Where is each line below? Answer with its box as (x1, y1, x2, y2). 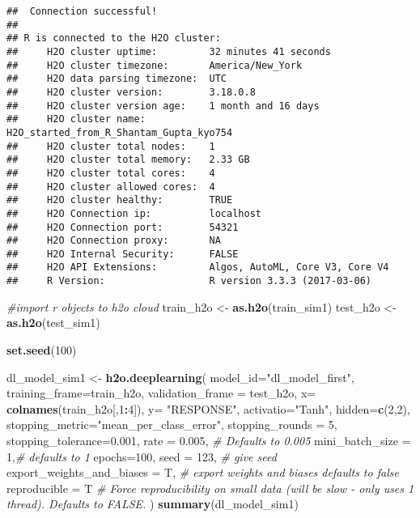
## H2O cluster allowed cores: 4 (6, 180, 215, 193)
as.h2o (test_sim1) (6, 314, 100, 331)
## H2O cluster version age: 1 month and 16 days (6, 100, 320, 112)
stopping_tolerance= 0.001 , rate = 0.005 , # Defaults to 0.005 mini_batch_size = (6, 431, 411, 448)
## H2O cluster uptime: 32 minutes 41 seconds (6, 45, 331, 57)
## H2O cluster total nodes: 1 (6, 140, 215, 152)
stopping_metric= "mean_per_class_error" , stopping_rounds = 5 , (6, 416, 337, 433)
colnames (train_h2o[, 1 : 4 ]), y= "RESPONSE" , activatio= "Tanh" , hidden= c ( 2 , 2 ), (6, 400, 410, 417)
